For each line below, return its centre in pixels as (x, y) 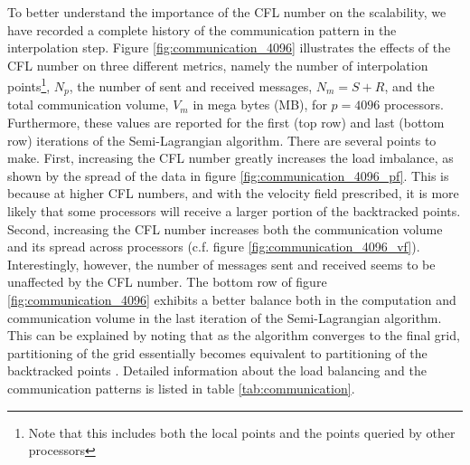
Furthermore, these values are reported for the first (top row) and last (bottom (226, 123)
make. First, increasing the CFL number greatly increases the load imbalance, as (230, 158)
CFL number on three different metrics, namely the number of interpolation (218, 65)
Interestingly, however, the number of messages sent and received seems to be (221, 264)
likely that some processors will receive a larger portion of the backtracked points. (234, 211)
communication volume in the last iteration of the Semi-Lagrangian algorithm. (225, 317)
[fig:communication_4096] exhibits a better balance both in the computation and (232, 300)
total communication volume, (88, 104)
